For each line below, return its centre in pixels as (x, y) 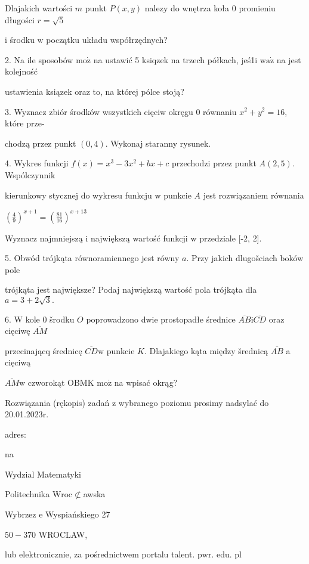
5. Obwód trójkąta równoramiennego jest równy (92, 258)
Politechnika (27, 494)
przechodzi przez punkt (214, 163)
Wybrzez (21, 514)
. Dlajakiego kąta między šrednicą (206, 350)
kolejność (21, 71)
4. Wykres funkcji (37, 163)
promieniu (257, 8)
